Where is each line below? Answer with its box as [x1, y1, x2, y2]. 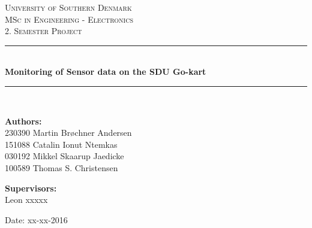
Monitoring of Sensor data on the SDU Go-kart [5, 65, 206, 78]
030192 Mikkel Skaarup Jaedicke [5, 150, 124, 162]
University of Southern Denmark [5, 1, 132, 13]
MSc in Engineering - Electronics [5, 13, 133, 25]
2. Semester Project [5, 25, 82, 37]
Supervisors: [5, 181, 57, 194]
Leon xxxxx [5, 193, 48, 206]
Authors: [5, 114, 42, 127]
